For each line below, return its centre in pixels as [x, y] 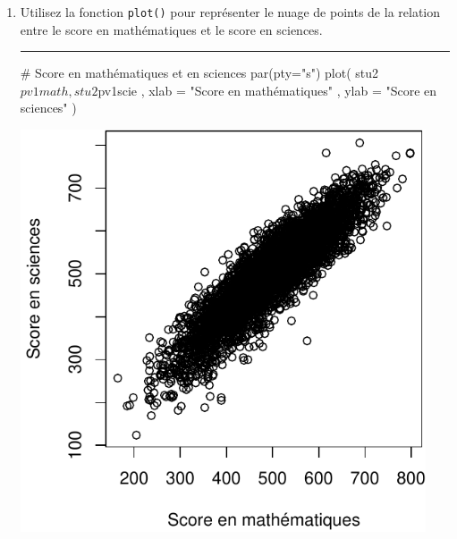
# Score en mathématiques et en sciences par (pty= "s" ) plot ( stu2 [199, 73]
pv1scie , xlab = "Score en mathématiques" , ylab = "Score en [267, 90]
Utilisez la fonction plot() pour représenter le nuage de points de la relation [230, 12]
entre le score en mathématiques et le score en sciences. [171, 29]
